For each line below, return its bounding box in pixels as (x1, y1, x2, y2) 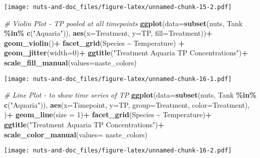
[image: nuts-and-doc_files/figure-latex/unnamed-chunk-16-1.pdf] (4, 75, 232, 83)
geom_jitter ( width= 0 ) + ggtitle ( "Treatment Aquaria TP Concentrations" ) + (4, 47, 248, 58)
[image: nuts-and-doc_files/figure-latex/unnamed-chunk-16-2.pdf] (4, 147, 232, 154)
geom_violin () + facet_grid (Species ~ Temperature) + (4, 37, 185, 48)
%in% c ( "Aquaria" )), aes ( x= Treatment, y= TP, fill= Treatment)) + (4, 28, 213, 38)
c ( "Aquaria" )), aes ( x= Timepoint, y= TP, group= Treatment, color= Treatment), (4, 99, 250, 110)
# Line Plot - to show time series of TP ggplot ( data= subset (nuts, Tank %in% (4, 90, 256, 100)
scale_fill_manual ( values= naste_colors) (4, 57, 137, 68)
